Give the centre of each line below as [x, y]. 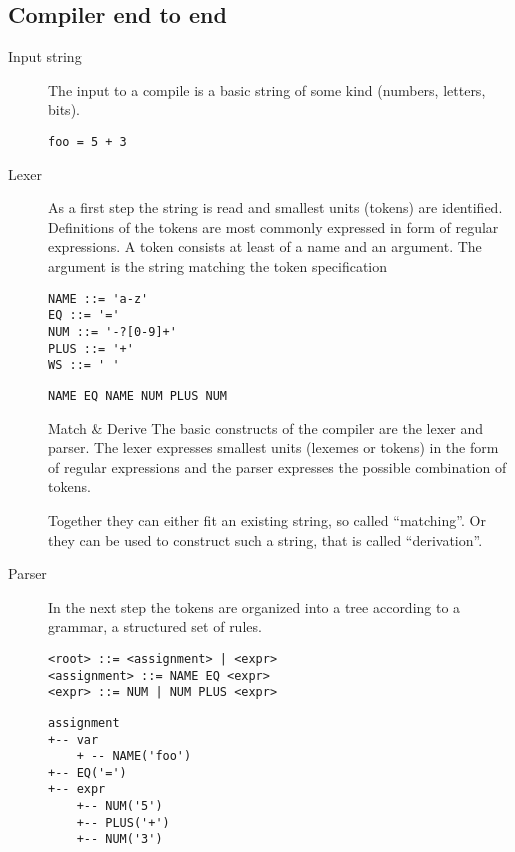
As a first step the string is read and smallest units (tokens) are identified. [275, 207]
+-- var [73, 739]
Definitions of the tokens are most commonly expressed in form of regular [273, 226]
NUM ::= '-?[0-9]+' [112, 331]
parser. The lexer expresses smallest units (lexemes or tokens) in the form [273, 447]
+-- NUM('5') [119, 806]
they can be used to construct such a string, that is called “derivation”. [265, 539]
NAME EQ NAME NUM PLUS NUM [137, 395]
